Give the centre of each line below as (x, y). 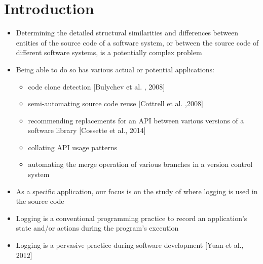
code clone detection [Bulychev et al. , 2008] (97, 86)
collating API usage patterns (72, 147)
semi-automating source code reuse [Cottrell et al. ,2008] (116, 103)
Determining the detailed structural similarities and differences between (127, 33)
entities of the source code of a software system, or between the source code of (137, 42)
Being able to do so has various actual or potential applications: (115, 69)
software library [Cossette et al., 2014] (87, 130)
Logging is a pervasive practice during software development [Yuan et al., (130, 245)
